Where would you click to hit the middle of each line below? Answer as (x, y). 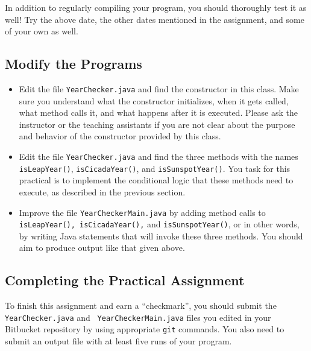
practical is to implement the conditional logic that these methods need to (156, 180)
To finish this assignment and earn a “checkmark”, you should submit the (141, 305)
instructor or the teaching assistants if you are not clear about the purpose (157, 124)
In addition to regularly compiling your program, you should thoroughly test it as (156, 7)
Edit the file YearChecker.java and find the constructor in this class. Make (159, 88)
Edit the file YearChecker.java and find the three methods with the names (159, 157)
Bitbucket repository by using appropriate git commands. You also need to (145, 329)
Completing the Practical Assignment (125, 280)
